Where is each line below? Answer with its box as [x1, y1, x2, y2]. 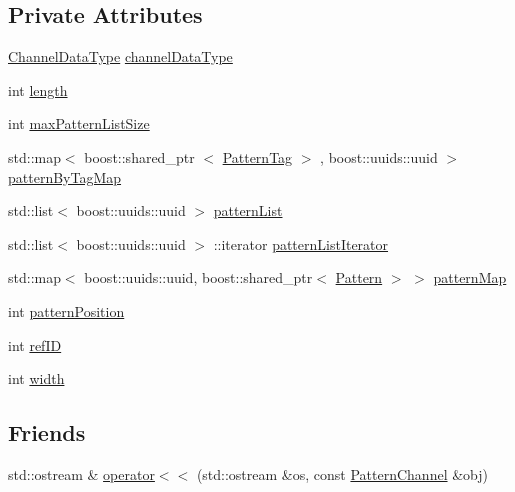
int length [8, 79, 68, 100]
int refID [8, 334, 62, 355]
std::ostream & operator [8, 463, 155, 484]
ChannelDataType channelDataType [8, 46, 233, 67]
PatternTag [222, 146, 293, 167]
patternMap [433, 267, 507, 288]
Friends [8, 417, 86, 448]
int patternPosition [8, 300, 125, 321]
